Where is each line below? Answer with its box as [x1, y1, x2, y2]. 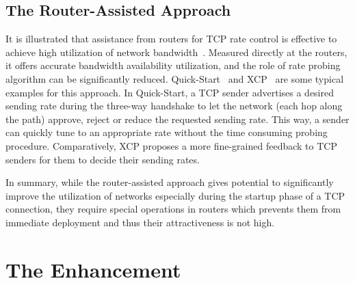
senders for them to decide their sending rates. [5, 152, 200, 166]
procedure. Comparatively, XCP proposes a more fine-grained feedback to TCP [5, 138, 337, 152]
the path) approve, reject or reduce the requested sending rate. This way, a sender [5, 111, 350, 126]
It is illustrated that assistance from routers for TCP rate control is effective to [5, 31, 337, 46]
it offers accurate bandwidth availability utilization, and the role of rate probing [5, 58, 341, 72]
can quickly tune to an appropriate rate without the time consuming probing [5, 125, 328, 139]
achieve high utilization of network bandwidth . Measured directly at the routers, [5, 44, 347, 59]
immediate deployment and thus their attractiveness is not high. [5, 215, 275, 229]
